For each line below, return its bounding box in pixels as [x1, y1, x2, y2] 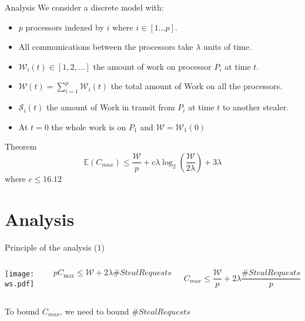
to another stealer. [222, 101, 289, 113]
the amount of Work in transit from [46, 101, 175, 113]
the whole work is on [51, 120, 126, 133]
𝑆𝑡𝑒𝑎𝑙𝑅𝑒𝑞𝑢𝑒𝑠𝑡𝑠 [119, 269, 172, 278]
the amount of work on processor [93, 60, 212, 72]
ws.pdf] [5, 279, 35, 288]
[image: [5, 270, 35, 279]
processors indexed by [25, 21, 104, 33]
